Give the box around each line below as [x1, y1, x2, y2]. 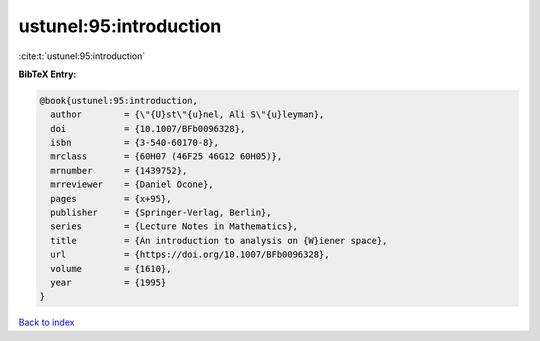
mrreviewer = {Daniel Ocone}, [50, 179, 214, 190]
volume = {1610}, [50, 263, 172, 274]
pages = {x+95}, [50, 193, 172, 204]
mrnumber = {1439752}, [50, 165, 188, 176]
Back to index [18, 316, 75, 329]
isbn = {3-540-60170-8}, [50, 137, 220, 149]
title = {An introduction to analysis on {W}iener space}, [50, 235, 388, 246]
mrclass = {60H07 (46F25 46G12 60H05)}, [50, 151, 283, 162]
